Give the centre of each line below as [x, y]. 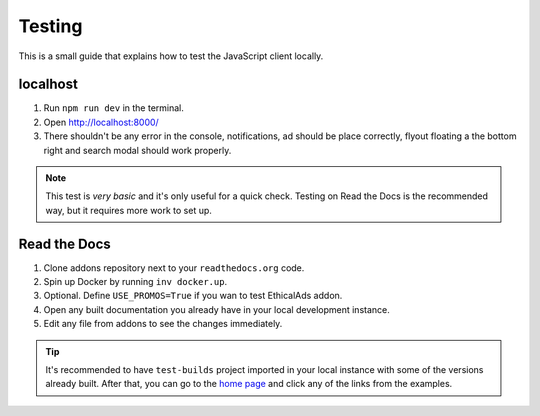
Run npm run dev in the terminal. [114, 108]
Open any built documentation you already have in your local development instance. [216, 309]
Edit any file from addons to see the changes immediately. [163, 324]
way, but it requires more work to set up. [128, 210]
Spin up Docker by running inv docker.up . [135, 282]
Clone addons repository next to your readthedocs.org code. [174, 267]
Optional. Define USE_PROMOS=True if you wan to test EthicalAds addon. [193, 296]
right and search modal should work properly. [137, 150]
